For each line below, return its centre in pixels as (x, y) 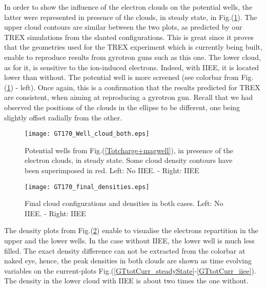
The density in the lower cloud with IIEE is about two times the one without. (126, 281)
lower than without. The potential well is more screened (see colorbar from (121, 77)
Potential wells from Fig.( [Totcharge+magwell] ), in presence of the (129, 150)
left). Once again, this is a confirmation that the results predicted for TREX (140, 87)
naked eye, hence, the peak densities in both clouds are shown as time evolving (128, 261)
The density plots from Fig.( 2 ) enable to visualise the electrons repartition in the (131, 230)
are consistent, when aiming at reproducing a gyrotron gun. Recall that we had (129, 97)
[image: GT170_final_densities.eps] (87, 187)
